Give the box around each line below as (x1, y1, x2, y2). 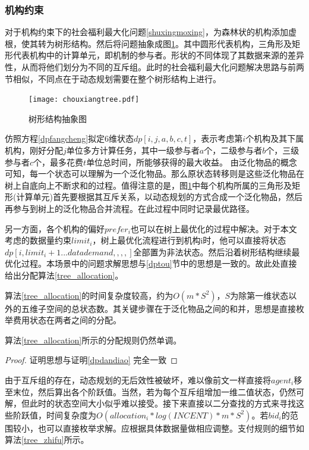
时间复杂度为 (46, 408, 96, 421)
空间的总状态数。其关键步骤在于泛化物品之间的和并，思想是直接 (46, 302, 296, 314)
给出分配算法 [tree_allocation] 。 (5, 268, 124, 281)
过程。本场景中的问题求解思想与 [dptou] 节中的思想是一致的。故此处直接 (21, 257, 297, 270)
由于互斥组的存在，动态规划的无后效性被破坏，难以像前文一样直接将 (5, 373, 271, 386)
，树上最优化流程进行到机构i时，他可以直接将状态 (92, 234, 286, 246)
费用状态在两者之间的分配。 (12, 314, 121, 326)
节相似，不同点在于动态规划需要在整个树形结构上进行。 (5, 72, 221, 85)
